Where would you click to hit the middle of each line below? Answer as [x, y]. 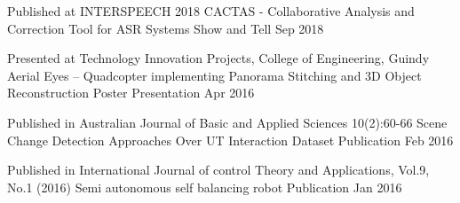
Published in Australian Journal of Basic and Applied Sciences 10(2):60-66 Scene [227, 122]
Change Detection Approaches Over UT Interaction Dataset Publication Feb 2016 [230, 140]
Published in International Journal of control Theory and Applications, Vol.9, [218, 170]
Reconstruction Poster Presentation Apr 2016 [131, 93]
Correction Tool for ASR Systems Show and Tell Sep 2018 [166, 28]
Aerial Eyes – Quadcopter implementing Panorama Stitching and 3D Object [214, 75]
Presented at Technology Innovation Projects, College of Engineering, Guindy [218, 58]
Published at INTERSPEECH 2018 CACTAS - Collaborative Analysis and [211, 11]
